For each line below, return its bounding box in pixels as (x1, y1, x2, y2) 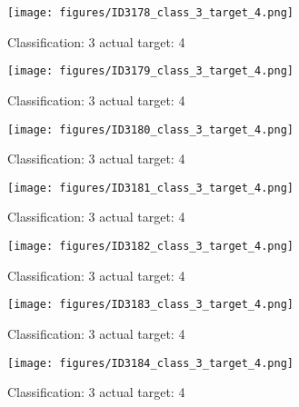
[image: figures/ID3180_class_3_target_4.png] (7, 123, 294, 136)
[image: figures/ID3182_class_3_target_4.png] (7, 240, 294, 253)
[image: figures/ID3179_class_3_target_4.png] (7, 65, 294, 78)
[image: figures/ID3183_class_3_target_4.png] (7, 298, 294, 312)
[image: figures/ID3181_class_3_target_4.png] (7, 181, 294, 194)
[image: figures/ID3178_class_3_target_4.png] (7, 6, 294, 19)
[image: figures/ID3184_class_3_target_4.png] (7, 356, 294, 370)
